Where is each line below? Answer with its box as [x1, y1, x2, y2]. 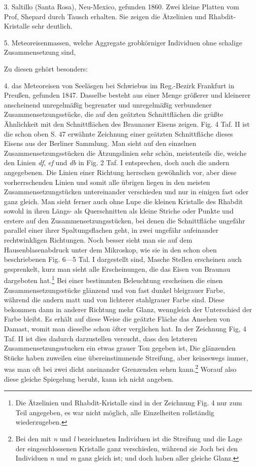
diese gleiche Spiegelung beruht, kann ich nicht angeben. [4, 373, 174, 384]
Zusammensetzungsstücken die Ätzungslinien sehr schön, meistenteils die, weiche [4, 147, 247, 158]
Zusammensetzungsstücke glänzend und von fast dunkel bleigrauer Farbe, [4, 285, 225, 295]
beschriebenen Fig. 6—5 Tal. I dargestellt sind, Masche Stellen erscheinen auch [4, 254, 242, 264]
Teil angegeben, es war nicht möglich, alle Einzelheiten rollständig [15, 407, 215, 417]
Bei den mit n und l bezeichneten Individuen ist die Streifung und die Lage [15, 433, 242, 444]
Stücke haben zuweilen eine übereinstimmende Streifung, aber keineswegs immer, [4, 352, 248, 362]
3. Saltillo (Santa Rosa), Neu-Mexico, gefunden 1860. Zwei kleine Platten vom [4, 1, 239, 11]
